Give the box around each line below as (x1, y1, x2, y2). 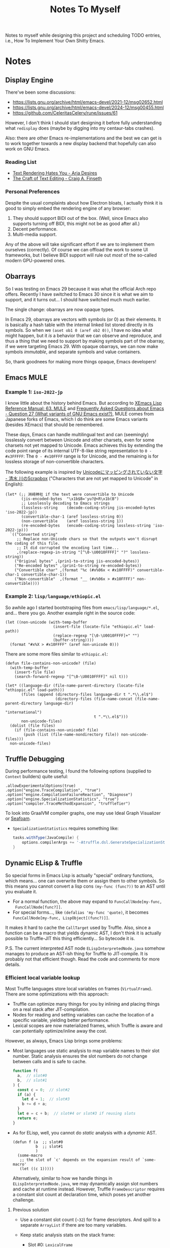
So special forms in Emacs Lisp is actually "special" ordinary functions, (5, 872, 154, 878)
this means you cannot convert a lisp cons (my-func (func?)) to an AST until (5, 883, 165, 889)
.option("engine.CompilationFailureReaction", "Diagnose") (5, 792, 133, 798)
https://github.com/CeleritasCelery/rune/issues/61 (12, 110, 118, 116)
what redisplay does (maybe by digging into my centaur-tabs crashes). (5, 125, 155, 131)
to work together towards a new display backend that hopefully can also (5, 140, 156, 147)
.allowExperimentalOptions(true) (5, 783, 76, 788)
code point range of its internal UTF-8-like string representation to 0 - (5, 448, 152, 454)
